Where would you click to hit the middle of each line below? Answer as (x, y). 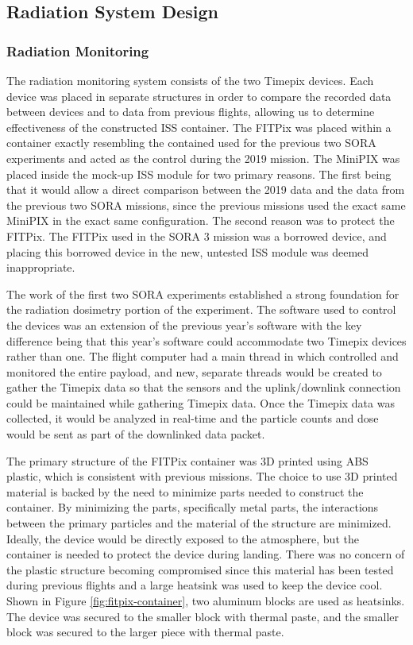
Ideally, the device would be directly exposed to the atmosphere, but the (183, 538)
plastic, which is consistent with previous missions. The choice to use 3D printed (202, 476)
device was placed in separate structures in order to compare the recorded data (199, 96)
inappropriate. (41, 267)
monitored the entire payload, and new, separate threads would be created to (194, 371)
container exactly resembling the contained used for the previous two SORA (191, 143)
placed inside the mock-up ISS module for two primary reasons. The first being (199, 174)
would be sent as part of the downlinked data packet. (136, 434)
